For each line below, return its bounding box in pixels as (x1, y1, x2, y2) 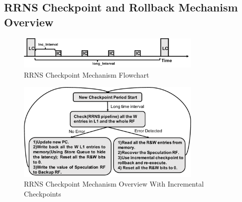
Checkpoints (24, 188, 61, 199)
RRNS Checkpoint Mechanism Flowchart (24, 69, 149, 80)
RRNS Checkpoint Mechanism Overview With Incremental (24, 179, 204, 189)
